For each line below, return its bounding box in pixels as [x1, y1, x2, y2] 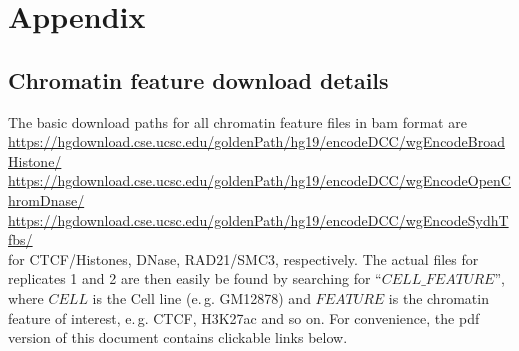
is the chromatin [388, 287, 489, 308]
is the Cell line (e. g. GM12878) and [92, 287, 311, 308]
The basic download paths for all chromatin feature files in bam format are [8, 111, 467, 132]
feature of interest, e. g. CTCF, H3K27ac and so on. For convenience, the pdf [8, 307, 480, 328]
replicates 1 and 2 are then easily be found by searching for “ [8, 268, 382, 289]
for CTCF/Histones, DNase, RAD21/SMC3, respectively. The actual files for [8, 248, 479, 269]
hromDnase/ [8, 189, 85, 210]
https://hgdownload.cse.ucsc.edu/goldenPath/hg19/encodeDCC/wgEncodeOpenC [8, 170, 511, 191]
